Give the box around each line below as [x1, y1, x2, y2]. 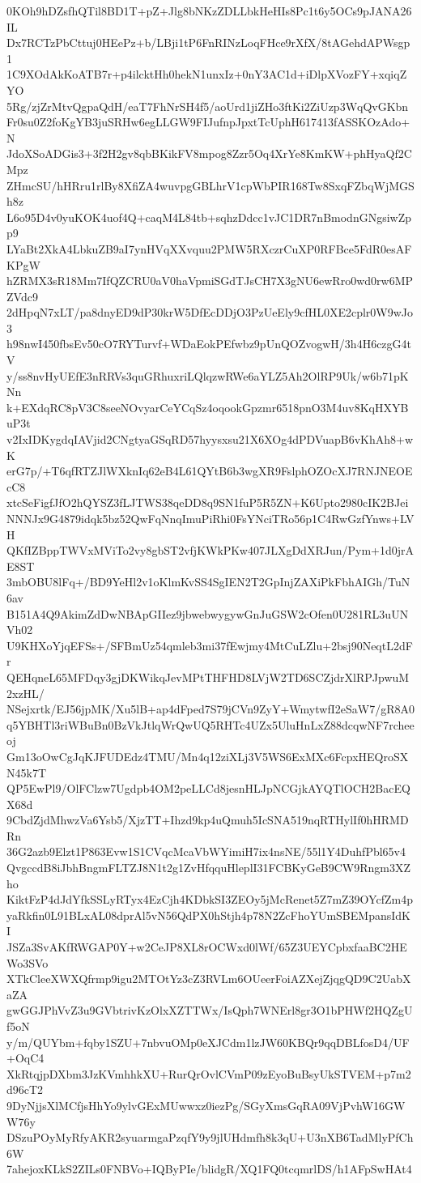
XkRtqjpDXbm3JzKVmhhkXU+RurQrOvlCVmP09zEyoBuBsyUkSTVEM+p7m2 [6, 1065, 411, 1082]
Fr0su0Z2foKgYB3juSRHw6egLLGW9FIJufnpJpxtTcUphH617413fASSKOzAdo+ [6, 113, 410, 130]
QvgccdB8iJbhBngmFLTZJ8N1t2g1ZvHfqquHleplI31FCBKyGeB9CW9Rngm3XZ [6, 859, 411, 876]
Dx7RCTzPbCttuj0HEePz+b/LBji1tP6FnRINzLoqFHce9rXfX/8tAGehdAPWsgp [6, 34, 410, 51]
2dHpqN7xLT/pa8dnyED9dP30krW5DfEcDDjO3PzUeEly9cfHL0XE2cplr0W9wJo [6, 304, 414, 321]
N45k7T [6, 764, 46, 781]
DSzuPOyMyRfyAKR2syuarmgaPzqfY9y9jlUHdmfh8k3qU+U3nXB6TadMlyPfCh [6, 1129, 414, 1146]
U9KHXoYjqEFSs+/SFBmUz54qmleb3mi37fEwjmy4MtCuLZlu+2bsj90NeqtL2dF [6, 636, 413, 653]
